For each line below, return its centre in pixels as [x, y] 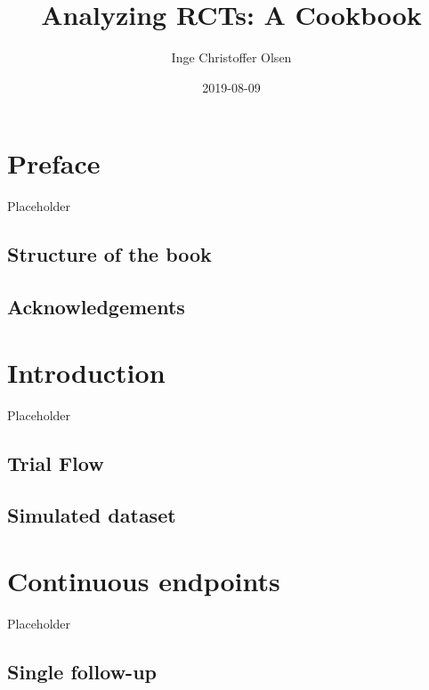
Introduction [86, 372]
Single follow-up [82, 671]
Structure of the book [109, 254]
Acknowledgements [96, 307]
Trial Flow [56, 463]
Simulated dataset [92, 515]
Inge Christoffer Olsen [231, 57]
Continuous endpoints [144, 580]
